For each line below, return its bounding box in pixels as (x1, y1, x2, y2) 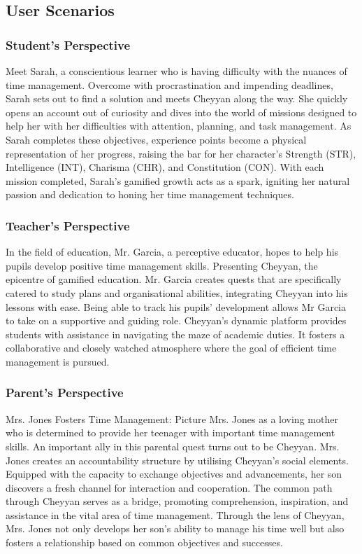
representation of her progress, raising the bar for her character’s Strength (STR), (6, 146, 356, 160)
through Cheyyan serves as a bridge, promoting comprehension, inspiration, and (6, 494, 349, 508)
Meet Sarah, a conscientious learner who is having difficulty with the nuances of (6, 64, 347, 78)
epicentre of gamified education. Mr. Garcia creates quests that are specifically (6, 272, 342, 286)
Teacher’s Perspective (6, 216, 130, 234)
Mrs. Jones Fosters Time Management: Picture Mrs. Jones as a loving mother (6, 411, 338, 426)
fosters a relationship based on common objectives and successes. (6, 535, 283, 550)
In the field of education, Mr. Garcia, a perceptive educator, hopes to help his (6, 244, 339, 259)
